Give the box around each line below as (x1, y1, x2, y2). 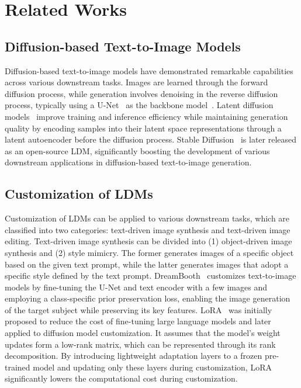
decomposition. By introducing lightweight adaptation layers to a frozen (5, 349, 262, 362)
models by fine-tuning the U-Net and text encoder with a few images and (5, 280, 267, 293)
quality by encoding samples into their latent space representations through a (5, 122, 282, 134)
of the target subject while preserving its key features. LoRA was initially (5, 303, 272, 316)
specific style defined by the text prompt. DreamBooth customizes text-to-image (5, 269, 296, 282)
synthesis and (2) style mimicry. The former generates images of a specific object (5, 246, 294, 258)
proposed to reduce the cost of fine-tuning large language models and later (5, 315, 271, 327)
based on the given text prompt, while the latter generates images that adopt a (5, 258, 289, 270)
